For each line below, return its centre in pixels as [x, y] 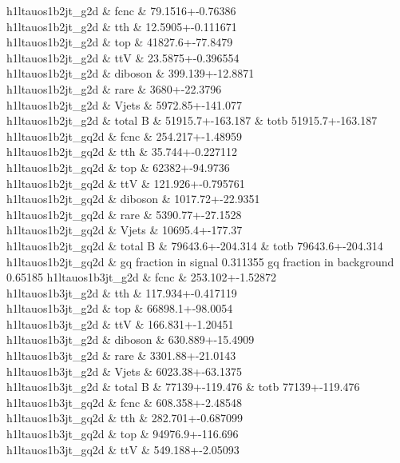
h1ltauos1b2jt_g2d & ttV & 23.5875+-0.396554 [123, 57]
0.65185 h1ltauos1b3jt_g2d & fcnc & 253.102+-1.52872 [142, 277]
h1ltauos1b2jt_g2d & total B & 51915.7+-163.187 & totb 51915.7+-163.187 [192, 120]
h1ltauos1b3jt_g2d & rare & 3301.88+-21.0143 [121, 355]
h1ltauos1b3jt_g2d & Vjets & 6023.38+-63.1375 [124, 371]
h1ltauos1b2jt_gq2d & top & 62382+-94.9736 [118, 167]
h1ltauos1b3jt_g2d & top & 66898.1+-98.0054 [120, 308]
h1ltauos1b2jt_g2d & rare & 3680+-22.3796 [114, 88]
